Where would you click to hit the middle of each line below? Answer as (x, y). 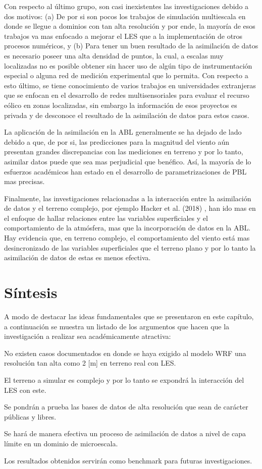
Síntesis (31, 292)
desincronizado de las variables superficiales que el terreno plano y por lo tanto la (130, 247)
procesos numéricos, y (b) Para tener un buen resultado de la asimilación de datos (131, 46)
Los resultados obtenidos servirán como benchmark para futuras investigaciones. (128, 460)
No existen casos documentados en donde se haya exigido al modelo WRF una (125, 353)
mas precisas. (24, 181)
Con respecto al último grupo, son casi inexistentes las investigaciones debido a (126, 6)
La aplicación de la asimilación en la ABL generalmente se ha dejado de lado (123, 132)
